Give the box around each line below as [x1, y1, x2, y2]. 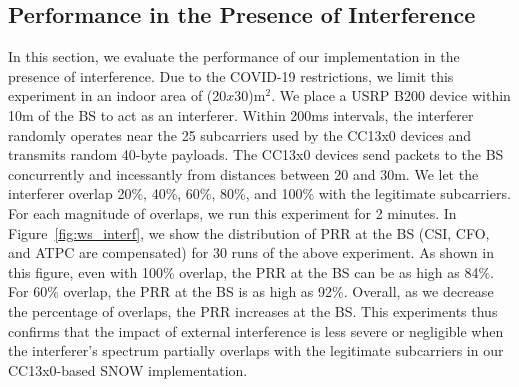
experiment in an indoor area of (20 [8, 85, 227, 106]
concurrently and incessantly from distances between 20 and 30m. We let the [8, 163, 479, 184]
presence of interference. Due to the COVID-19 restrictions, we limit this [8, 65, 454, 86]
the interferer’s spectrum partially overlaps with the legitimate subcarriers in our [8, 340, 504, 361]
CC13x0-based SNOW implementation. [8, 359, 248, 380]
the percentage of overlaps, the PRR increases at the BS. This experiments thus [8, 300, 498, 321]
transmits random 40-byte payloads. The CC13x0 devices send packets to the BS [8, 144, 504, 165]
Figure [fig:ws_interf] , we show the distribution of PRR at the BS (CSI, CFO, [8, 222, 490, 243]
